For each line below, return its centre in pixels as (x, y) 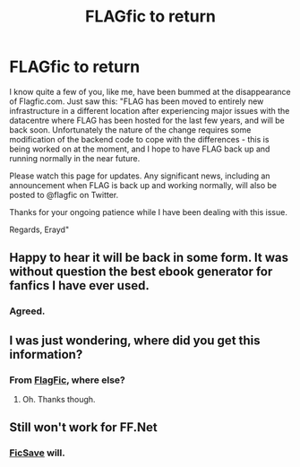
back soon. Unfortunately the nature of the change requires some (130, 130)
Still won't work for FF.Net (84, 428)
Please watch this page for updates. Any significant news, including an (140, 176)
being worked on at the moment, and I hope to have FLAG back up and (140, 149)
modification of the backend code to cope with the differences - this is (139, 139)
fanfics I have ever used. (79, 285)
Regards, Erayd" (39, 229)
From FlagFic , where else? (67, 380)
